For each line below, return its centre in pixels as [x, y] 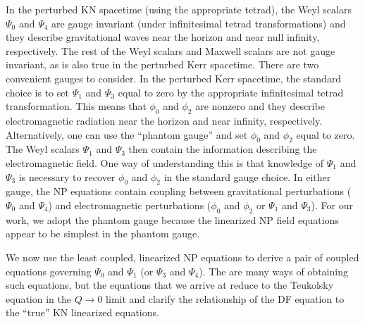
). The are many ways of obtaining [273, 271]
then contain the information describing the [223, 149]
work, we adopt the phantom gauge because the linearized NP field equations [172, 219]
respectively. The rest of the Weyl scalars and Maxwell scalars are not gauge [171, 50]
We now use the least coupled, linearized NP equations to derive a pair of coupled [182, 257]
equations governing [49, 271]
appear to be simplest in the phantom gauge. [103, 233]
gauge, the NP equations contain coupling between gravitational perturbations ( [179, 191]
